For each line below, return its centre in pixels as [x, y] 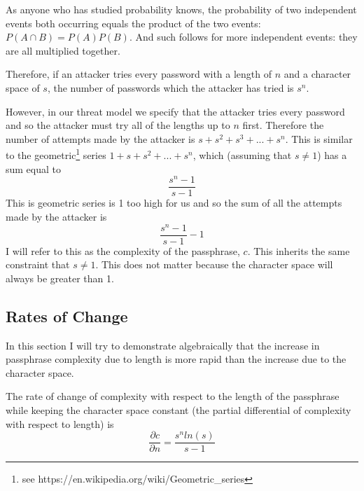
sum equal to [34, 168]
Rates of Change [67, 316]
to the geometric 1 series [56, 154]
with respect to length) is [60, 423]
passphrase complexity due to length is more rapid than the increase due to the [176, 359]
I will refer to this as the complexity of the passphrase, [123, 250]
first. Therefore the [283, 125]
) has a [332, 155]
